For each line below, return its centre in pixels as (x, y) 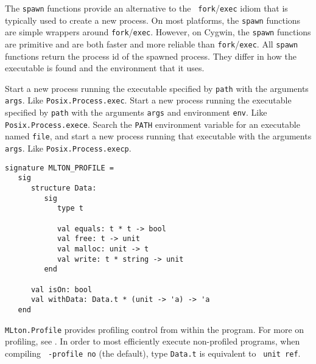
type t (70, 208)
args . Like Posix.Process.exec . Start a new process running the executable (148, 100)
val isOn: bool (61, 289)
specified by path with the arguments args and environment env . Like (136, 112)
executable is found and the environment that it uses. (105, 68)
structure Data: (64, 188)
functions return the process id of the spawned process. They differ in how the (151, 56)
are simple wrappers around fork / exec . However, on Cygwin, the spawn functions (158, 32)
